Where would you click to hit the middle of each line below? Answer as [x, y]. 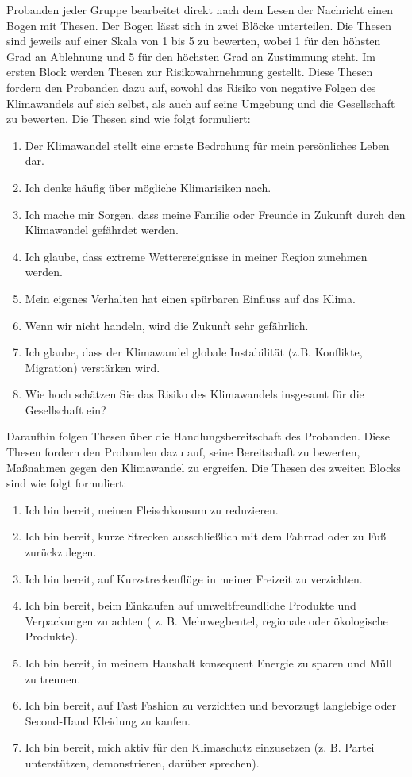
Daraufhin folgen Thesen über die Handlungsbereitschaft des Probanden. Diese [198, 436]
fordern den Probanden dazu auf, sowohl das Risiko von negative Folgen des [191, 87]
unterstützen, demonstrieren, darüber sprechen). [142, 762]
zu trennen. [53, 678]
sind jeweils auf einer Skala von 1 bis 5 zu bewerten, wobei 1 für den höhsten [194, 41]
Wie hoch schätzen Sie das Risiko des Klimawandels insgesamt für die [194, 394]
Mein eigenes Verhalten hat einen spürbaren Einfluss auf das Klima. [190, 298]
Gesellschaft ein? [65, 409]
